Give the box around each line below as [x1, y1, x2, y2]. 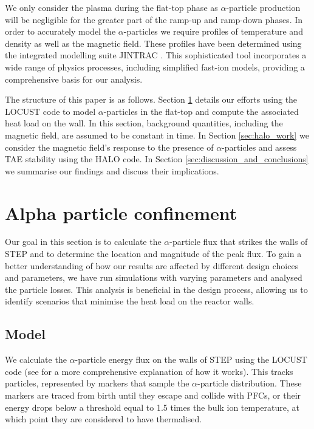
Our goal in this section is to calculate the [5, 235, 162, 248]
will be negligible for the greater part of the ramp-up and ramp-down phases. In [5, 13, 303, 26]
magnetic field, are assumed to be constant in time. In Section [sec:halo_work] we [5, 128, 309, 141]
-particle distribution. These [197, 377, 302, 390]
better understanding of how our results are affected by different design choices [5, 259, 299, 272]
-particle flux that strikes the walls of [169, 235, 308, 248]
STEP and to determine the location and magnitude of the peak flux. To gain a [5, 247, 302, 260]
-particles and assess [222, 140, 297, 153]
